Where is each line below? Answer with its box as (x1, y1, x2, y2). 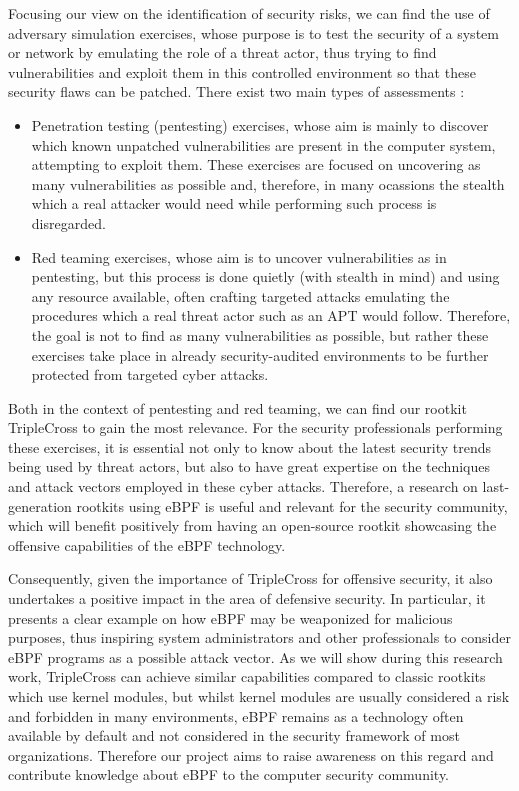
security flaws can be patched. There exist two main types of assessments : (8, 81, 465, 102)
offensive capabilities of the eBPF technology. (8, 534, 286, 555)
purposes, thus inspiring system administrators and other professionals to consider (8, 627, 511, 648)
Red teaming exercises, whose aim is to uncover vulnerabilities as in (31, 246, 447, 267)
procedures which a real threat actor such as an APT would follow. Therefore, (31, 305, 511, 326)
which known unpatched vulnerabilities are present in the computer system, (31, 134, 496, 155)
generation (8, 495, 72, 516)
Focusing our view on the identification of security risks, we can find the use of (8, 3, 490, 23)
